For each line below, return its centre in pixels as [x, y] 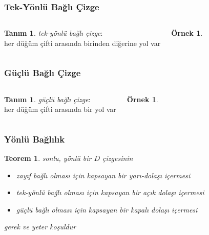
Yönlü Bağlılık [35, 139]
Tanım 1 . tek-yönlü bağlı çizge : [54, 33]
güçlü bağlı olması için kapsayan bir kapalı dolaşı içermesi [107, 209]
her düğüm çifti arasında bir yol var [60, 109]
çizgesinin [118, 158]
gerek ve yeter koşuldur [40, 227]
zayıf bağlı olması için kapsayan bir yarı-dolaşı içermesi [103, 175]
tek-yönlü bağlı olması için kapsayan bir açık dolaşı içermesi [110, 192]
